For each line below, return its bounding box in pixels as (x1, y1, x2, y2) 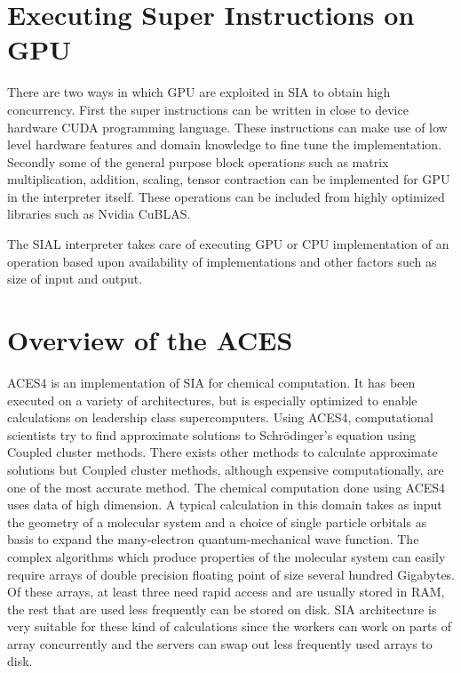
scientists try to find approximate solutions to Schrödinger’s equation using (7, 425, 417, 444)
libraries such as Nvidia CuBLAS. (7, 204, 191, 223)
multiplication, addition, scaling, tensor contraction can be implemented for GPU (7, 170, 450, 188)
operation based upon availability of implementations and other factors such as (7, 252, 437, 270)
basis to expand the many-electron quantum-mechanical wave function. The (7, 530, 419, 549)
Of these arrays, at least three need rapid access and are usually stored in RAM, (7, 582, 445, 601)
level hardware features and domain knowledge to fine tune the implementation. (7, 135, 442, 154)
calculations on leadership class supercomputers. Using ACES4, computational (7, 408, 433, 427)
